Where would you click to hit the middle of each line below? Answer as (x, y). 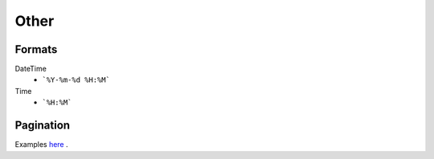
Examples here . (41, 145)
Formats (36, 49)
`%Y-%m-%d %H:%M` (76, 80)
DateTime (31, 69)
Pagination (43, 126)
